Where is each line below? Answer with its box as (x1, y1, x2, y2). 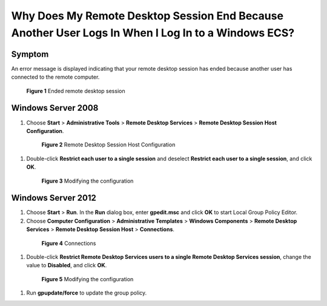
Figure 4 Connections (41, 239, 96, 247)
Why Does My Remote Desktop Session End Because (11, 9, 284, 22)
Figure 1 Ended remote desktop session (26, 87, 125, 94)
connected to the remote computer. (11, 73, 100, 81)
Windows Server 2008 (11, 103, 99, 113)
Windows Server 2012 (11, 193, 97, 203)
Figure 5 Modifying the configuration (41, 275, 134, 282)
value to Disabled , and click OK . (26, 262, 107, 269)
